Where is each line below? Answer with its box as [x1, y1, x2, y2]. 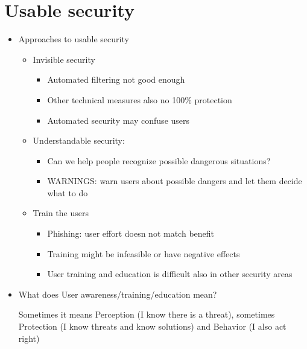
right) [18, 331, 40, 344]
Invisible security [33, 53, 95, 65]
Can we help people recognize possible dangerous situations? [47, 154, 271, 167]
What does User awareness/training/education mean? [18, 287, 217, 300]
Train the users [33, 207, 89, 219]
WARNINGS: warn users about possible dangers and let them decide [47, 174, 302, 187]
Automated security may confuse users [47, 114, 190, 126]
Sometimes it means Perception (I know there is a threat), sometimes [18, 308, 275, 321]
